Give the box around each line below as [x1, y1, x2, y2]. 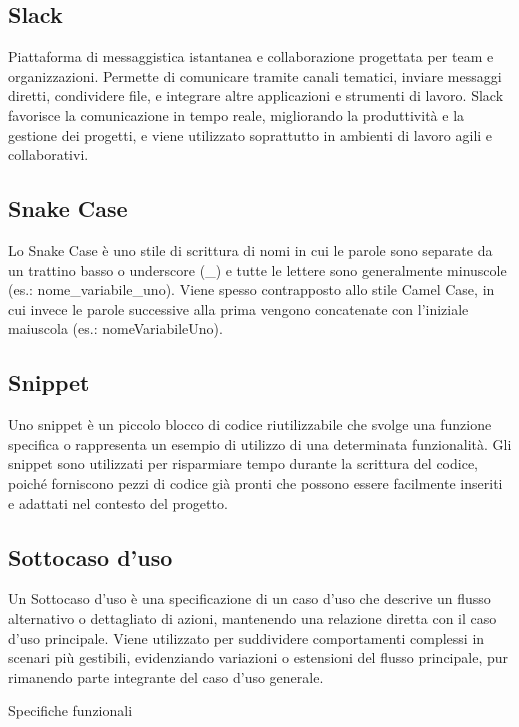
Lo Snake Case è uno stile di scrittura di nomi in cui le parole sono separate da [8, 239, 493, 260]
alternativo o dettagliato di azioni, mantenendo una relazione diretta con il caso [8, 607, 497, 628]
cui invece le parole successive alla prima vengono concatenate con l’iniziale [8, 298, 469, 319]
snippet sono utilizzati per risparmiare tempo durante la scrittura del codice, [8, 453, 478, 474]
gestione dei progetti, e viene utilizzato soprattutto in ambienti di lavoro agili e [8, 124, 493, 145]
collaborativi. [8, 144, 89, 165]
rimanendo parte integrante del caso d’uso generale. [8, 666, 324, 687]
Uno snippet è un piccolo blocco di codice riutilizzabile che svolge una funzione [8, 414, 492, 435]
